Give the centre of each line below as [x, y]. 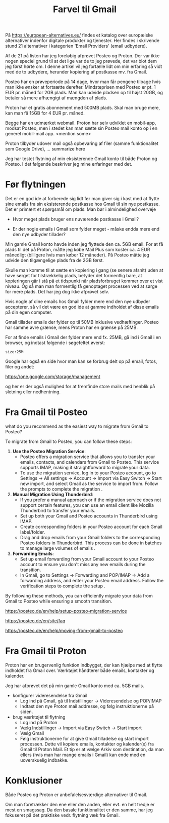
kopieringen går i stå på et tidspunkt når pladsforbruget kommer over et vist [84, 281]
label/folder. [33, 532]
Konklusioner [34, 781]
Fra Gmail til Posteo [47, 412]
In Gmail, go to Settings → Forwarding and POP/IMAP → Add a [85, 575]
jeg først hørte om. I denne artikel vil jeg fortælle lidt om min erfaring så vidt [84, 66]
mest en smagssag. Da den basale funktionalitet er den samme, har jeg [79, 810]
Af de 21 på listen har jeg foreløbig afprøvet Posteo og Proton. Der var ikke [82, 56]
